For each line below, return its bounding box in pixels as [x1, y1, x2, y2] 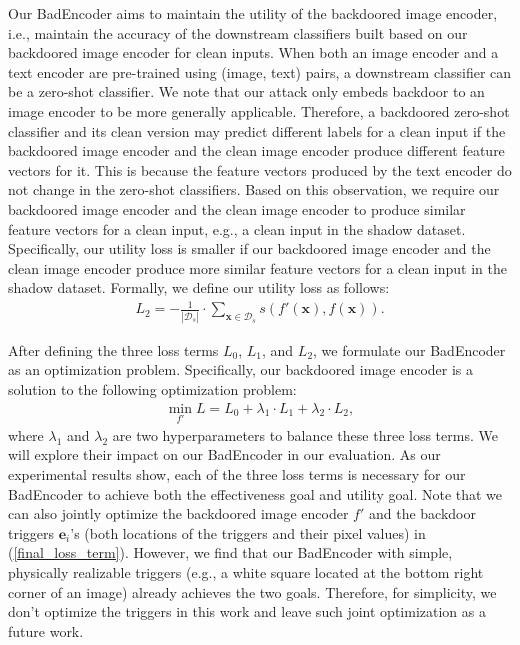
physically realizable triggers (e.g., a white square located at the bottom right [8, 561, 484, 582]
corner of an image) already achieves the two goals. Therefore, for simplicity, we [8, 581, 497, 602]
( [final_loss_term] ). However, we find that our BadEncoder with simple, [8, 542, 453, 563]
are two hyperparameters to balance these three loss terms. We [112, 424, 498, 445]
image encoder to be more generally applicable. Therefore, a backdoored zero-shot [8, 100, 510, 121]
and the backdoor [368, 503, 476, 524]
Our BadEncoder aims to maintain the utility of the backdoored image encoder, [8, 3, 498, 23]
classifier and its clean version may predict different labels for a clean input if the [8, 120, 506, 141]
